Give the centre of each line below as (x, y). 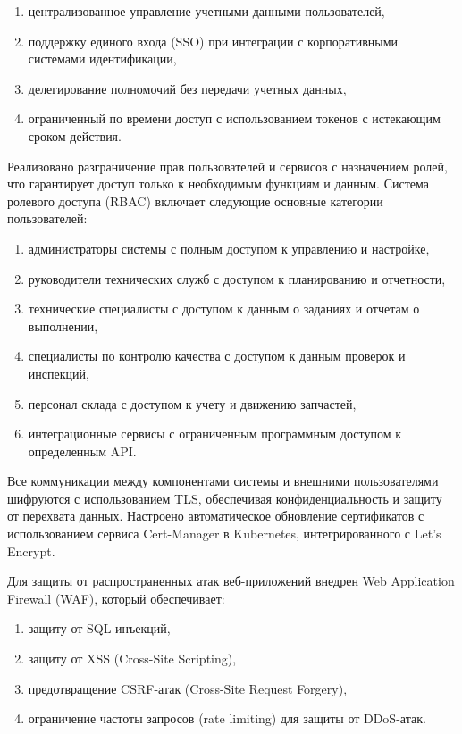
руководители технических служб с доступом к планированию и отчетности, (237, 278)
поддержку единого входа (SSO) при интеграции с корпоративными (213, 41)
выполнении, (63, 325)
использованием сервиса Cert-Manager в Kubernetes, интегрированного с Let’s (224, 534)
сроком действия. (75, 135)
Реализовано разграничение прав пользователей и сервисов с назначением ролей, (227, 166)
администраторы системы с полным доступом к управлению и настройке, (229, 248)
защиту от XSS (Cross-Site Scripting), (132, 659)
